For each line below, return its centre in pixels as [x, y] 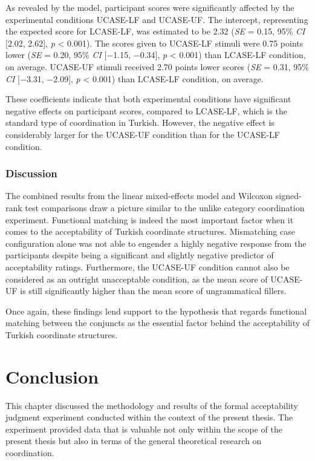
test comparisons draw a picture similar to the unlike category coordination [165, 207]
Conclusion [52, 376]
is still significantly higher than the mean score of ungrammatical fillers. [153, 291]
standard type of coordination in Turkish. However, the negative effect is [140, 123]
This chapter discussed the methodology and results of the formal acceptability [152, 405]
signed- [288, 196]
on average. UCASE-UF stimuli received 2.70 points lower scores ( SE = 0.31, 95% [157, 66]
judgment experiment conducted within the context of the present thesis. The [149, 417]
